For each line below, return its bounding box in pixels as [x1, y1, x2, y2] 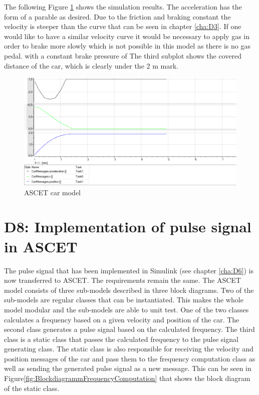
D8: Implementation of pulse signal [4, 216, 251, 237]
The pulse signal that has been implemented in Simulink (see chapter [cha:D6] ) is [4, 265, 254, 275]
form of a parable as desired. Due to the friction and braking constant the [4, 11, 231, 22]
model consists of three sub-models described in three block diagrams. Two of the [4, 284, 254, 295]
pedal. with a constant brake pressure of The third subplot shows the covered [4, 50, 241, 61]
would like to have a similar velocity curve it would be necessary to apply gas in [4, 31, 249, 41]
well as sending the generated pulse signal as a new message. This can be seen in [4, 363, 251, 373]
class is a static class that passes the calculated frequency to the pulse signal [4, 333, 238, 344]
